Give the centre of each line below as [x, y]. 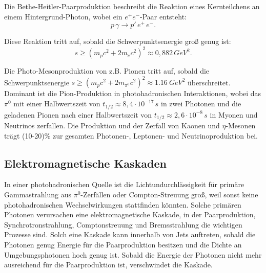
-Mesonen [241, 125]
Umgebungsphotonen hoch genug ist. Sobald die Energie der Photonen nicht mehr [133, 254]
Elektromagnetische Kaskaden [86, 163]
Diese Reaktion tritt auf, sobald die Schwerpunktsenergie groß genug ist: [118, 41]
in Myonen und [234, 114]
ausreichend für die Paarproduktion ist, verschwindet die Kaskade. [108, 265]
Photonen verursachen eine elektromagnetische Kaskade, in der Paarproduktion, [130, 214]
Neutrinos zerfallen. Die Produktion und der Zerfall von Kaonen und [112, 125]
